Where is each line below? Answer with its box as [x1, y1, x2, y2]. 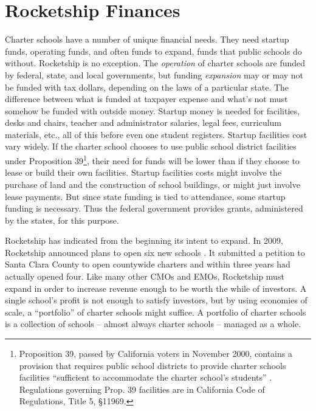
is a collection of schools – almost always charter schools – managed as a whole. [5, 317, 301, 330]
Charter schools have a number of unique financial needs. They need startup [5, 33, 289, 46]
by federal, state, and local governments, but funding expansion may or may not [5, 68, 304, 81]
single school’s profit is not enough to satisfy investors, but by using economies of [5, 294, 307, 306]
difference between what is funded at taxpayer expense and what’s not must [5, 92, 288, 105]
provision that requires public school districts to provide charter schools [19, 359, 286, 371]
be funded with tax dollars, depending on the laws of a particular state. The [5, 80, 289, 93]
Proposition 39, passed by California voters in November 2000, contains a [19, 347, 292, 360]
